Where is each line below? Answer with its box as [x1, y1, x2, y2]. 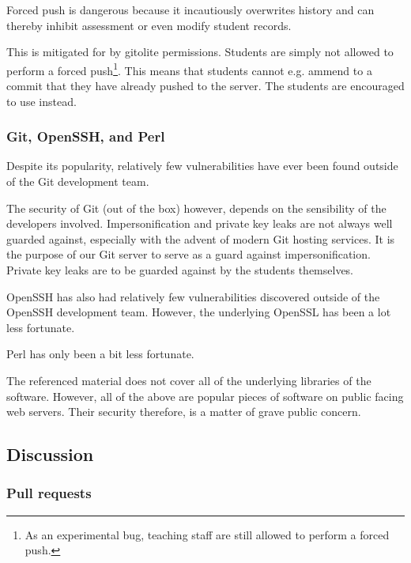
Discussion [6, 442, 94, 467]
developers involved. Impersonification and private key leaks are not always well [6, 215, 393, 232]
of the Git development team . [6, 173, 149, 190]
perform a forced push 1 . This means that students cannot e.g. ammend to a [6, 59, 372, 78]
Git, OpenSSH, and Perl [6, 127, 165, 146]
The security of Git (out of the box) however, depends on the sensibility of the [6, 199, 386, 216]
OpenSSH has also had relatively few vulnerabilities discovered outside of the [6, 288, 380, 304]
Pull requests [6, 483, 92, 503]
